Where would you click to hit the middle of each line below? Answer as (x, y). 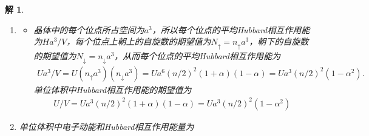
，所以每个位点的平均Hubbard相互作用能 (231, 29)
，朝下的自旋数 (279, 41)
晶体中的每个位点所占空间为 (89, 29)
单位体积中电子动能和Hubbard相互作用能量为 (107, 126)
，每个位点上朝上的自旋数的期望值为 (139, 41)
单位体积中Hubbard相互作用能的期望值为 (113, 89)
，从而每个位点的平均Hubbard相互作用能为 (197, 55)
